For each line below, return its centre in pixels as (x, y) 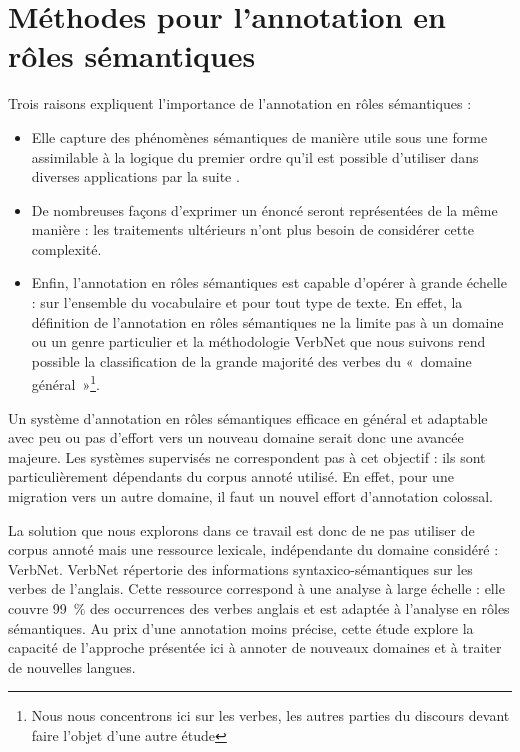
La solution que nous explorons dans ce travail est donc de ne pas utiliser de (241, 529)
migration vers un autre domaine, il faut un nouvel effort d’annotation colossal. (250, 496)
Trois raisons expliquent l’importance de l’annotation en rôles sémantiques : (240, 103)
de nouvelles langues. (72, 666)
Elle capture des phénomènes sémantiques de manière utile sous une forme (259, 136)
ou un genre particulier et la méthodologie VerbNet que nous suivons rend (258, 341)
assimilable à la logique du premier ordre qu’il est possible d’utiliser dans (255, 156)
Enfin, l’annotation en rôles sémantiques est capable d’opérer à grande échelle (269, 282)
